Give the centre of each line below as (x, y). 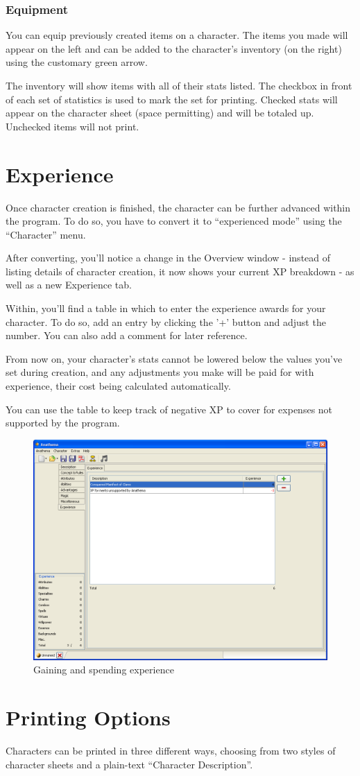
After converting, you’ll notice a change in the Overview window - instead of (168, 258)
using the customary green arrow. (77, 62)
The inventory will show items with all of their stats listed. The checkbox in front (179, 85)
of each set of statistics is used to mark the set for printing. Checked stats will (172, 99)
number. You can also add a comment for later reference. (127, 335)
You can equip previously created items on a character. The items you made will (177, 35)
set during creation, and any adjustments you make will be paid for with (160, 372)
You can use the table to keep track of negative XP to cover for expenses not (169, 409)
